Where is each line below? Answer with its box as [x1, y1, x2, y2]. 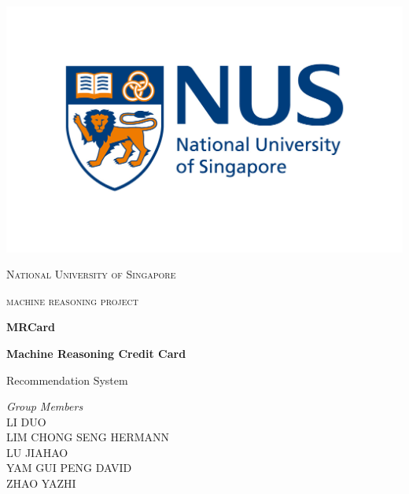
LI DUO [6, 413, 46, 429]
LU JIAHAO [6, 444, 68, 460]
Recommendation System [6, 371, 128, 388]
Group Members [6, 398, 83, 415]
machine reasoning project [6, 292, 138, 308]
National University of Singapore [6, 266, 176, 282]
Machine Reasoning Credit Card [6, 345, 186, 361]
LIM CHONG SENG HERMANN [6, 429, 170, 445]
